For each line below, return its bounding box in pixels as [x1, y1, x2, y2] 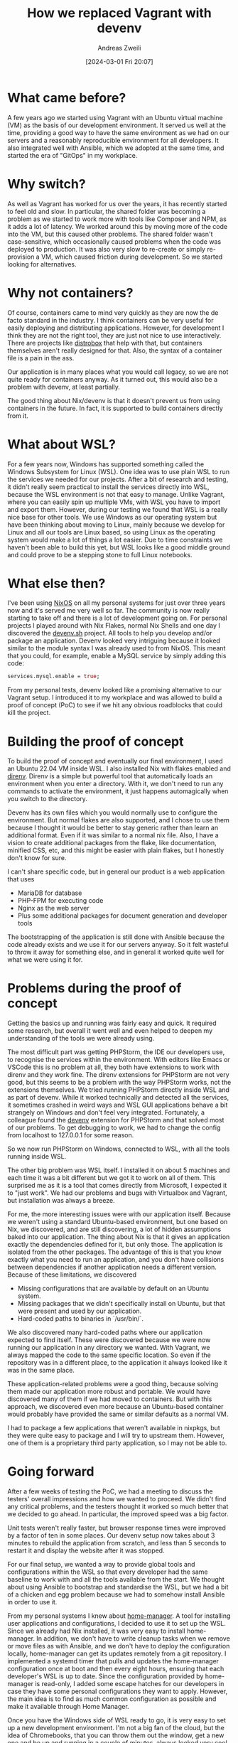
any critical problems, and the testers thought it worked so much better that [7, 1502, 229, 1511]
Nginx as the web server [17, 904, 90, 913]
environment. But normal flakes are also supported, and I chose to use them [7, 816, 229, 825]
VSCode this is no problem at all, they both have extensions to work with [7, 1063, 220, 1071]
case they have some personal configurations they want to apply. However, [7, 1687, 228, 1696]
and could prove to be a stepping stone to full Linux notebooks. [7, 550, 193, 559]
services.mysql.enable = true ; [7, 673, 100, 680]
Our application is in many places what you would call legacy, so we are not [7, 368, 229, 376]
